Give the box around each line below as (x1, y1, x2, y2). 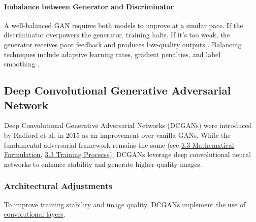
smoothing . (4, 59, 40, 69)
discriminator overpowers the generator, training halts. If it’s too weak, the (4, 30, 230, 40)
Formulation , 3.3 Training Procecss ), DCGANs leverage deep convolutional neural (4, 149, 251, 159)
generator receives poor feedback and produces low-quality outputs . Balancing (4, 39, 242, 49)
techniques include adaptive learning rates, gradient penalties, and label (4, 49, 221, 59)
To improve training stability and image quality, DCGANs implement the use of (4, 199, 246, 209)
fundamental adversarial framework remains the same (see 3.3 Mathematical (4, 139, 234, 150)
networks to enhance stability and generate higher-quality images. (4, 159, 202, 169)
